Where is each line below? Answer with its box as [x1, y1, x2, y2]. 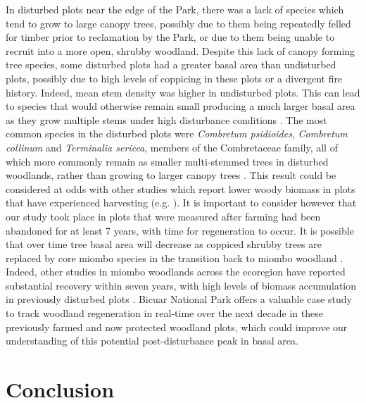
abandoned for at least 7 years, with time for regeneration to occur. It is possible [6, 223, 354, 237]
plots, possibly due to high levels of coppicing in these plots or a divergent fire [6, 70, 343, 85]
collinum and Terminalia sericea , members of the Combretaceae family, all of [6, 139, 338, 154]
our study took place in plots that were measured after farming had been [6, 209, 321, 223]
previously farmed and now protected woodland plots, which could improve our [6, 319, 348, 334]
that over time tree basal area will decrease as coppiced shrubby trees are [6, 237, 322, 252]
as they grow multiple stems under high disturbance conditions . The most [6, 112, 327, 127]
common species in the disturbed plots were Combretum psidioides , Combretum [6, 126, 348, 141]
